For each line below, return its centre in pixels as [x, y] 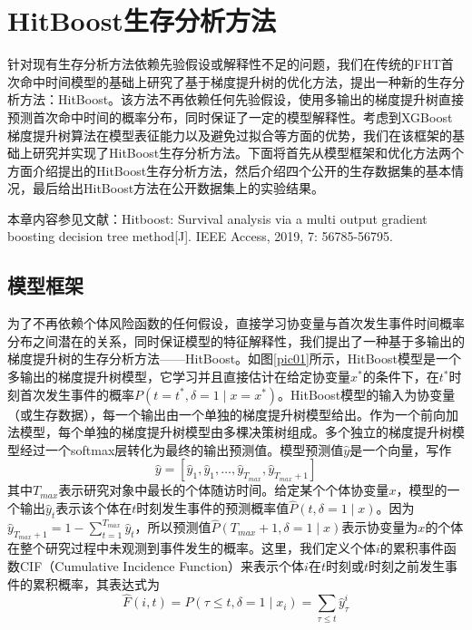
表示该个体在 [94, 508]
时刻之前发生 [407, 566]
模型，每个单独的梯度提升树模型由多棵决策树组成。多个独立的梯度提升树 [236, 432]
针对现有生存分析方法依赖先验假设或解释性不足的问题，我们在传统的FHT [224, 64]
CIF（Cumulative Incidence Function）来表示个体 [162, 566]
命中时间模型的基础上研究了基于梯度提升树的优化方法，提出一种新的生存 [236, 81]
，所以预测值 [173, 527]
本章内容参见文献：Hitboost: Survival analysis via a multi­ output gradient [217, 218]
